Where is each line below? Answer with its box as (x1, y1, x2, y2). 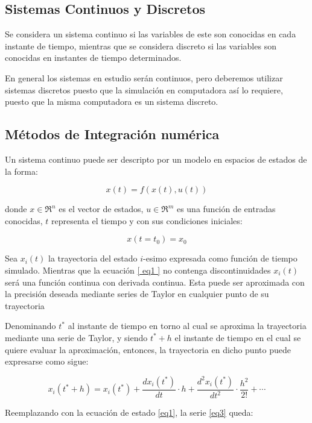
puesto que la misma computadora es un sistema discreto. (5, 95, 218, 108)
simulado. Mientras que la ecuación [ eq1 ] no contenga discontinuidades (5, 263, 271, 276)
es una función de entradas (176, 202, 276, 215)
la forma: (5, 164, 38, 177)
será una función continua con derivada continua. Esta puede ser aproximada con (5, 275, 305, 288)
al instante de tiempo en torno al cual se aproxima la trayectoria (68, 319, 307, 332)
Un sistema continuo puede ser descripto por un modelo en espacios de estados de (5, 152, 307, 165)
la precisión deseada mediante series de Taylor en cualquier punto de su (5, 287, 269, 300)
